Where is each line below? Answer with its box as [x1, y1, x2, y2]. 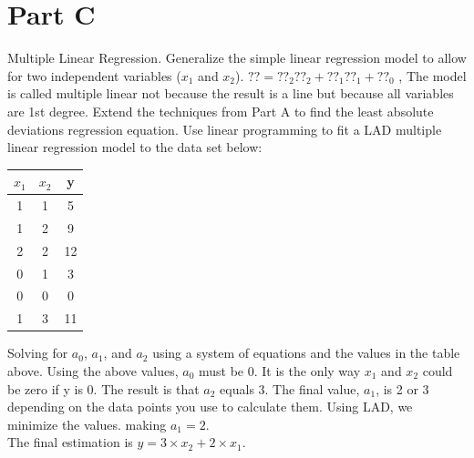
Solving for [7, 343, 68, 362]
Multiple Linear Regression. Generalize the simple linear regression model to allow [7, 48, 467, 67]
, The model [398, 66, 467, 85]
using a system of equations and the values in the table [152, 343, 460, 362]
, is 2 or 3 [376, 379, 429, 398]
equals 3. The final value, [220, 379, 360, 398]
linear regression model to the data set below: [7, 137, 263, 157]
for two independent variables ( [7, 66, 181, 85]
